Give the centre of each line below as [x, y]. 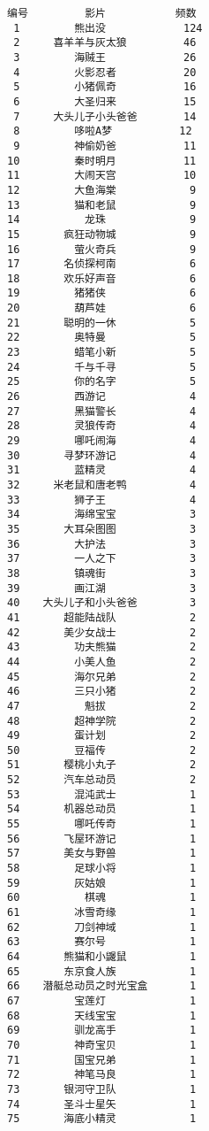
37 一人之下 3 [102, 559]
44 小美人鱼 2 [102, 662]
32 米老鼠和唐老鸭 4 [102, 485]
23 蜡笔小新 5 [102, 353]
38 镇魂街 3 [102, 573]
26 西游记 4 [102, 397]
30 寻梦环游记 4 [102, 455]
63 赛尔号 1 [102, 942]
